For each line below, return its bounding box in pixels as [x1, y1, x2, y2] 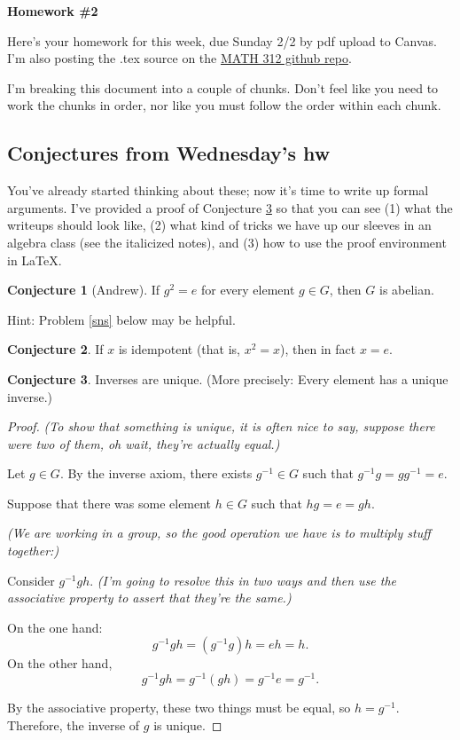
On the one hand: [7, 618, 103, 636]
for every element [200, 280, 295, 299]
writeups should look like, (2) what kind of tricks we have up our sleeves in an [7, 216, 432, 234]
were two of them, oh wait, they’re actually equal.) [7, 434, 280, 453]
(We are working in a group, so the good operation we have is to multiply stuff [7, 524, 431, 542]
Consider [7, 571, 55, 589]
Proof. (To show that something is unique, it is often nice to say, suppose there [7, 417, 435, 436]
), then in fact [280, 340, 356, 358]
